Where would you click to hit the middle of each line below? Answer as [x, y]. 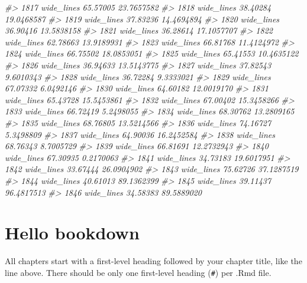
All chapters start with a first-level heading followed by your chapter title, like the [153, 261]
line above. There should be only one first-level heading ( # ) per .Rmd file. [138, 272]
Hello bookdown [72, 233]
